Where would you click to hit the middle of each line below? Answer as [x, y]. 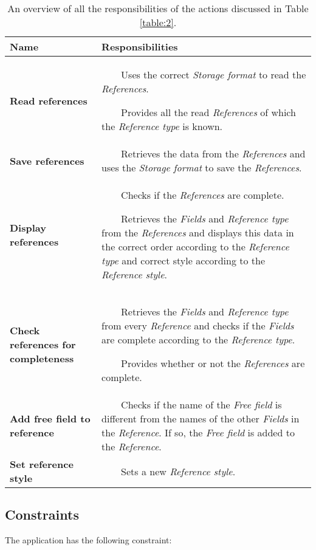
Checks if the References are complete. [203, 195]
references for [43, 344]
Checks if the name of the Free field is [201, 404]
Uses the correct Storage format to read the [214, 74]
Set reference [42, 464]
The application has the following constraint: [88, 540]
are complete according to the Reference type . [198, 339]
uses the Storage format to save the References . [202, 167]
